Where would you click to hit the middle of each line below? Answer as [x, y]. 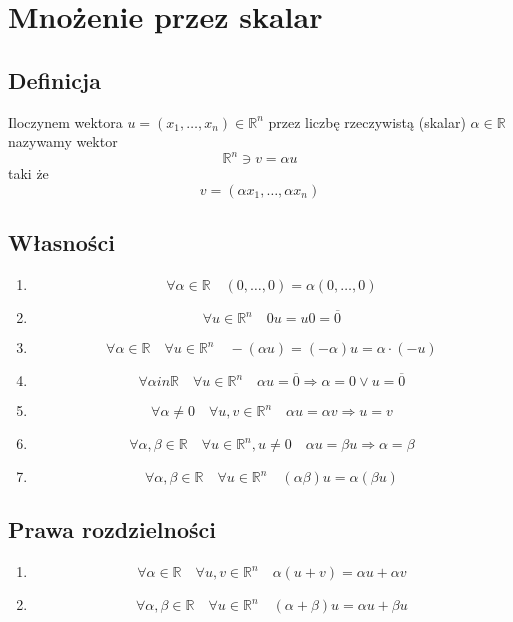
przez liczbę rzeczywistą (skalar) [367, 121]
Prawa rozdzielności [112, 529]
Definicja [54, 79]
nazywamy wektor [63, 141]
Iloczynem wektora [65, 121]
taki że [28, 173]
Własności [61, 242]
